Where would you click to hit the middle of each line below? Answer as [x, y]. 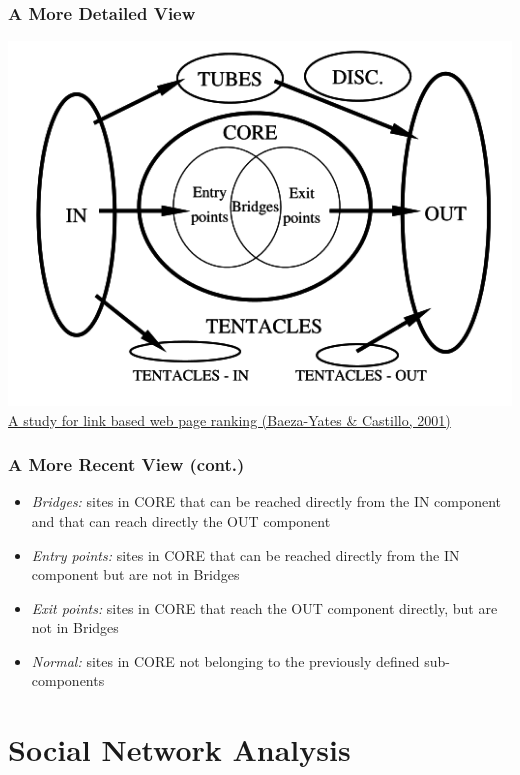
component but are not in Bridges [135, 574]
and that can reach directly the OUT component [181, 520]
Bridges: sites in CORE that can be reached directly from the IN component [266, 501]
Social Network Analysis [179, 749]
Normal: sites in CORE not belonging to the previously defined [225, 660]
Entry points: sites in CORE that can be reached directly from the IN [245, 554]
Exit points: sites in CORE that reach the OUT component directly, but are [264, 607]
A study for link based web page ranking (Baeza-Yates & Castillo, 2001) [229, 419]
